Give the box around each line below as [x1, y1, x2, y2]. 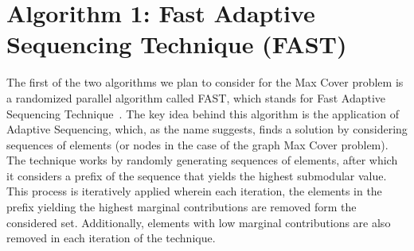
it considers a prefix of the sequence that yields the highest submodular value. [6, 167, 387, 183]
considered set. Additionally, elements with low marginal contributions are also [6, 214, 391, 230]
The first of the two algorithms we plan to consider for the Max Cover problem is [6, 74, 404, 91]
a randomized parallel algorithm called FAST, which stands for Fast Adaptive [6, 89, 386, 106]
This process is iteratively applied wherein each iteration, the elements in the [6, 183, 382, 199]
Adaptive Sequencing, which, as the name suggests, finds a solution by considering [6, 121, 408, 137]
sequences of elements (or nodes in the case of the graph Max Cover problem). [6, 136, 389, 153]
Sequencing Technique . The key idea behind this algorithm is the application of [6, 105, 399, 122]
